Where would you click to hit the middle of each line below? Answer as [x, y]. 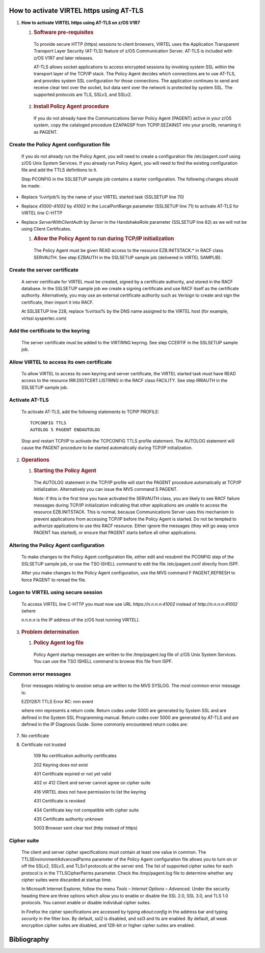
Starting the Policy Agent [65, 471]
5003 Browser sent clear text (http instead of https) [86, 828]
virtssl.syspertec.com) [44, 318]
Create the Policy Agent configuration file [60, 145]
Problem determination [50, 632]
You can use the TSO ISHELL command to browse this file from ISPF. [103, 661]
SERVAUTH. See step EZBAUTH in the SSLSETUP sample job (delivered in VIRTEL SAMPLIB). [128, 257]
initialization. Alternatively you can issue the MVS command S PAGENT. [106, 489]
